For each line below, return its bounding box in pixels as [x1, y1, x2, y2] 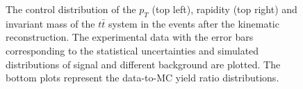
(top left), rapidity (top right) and [151, 2, 297, 16]
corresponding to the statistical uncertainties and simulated [6, 43, 259, 57]
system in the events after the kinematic [108, 16, 279, 30]
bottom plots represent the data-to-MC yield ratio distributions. [6, 70, 279, 85]
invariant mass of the [6, 16, 95, 30]
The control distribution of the [6, 2, 136, 16]
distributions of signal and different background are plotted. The [6, 57, 281, 71]
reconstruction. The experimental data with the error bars [6, 30, 254, 44]
